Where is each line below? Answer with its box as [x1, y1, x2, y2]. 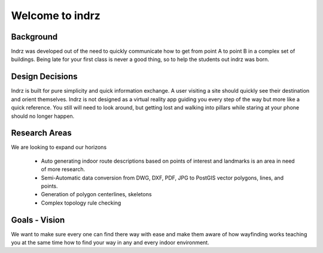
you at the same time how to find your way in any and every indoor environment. [11, 239, 209, 246]
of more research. [41, 166, 86, 173]
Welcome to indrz [11, 9, 101, 22]
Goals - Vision [11, 215, 65, 225]
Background [11, 32, 58, 42]
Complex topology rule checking [41, 199, 121, 206]
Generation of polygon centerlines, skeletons [41, 191, 152, 198]
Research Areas [11, 128, 72, 138]
